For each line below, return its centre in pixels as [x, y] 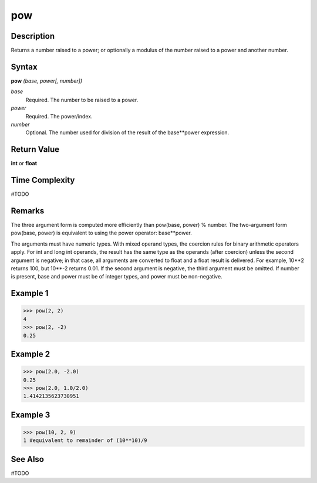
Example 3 [31, 415]
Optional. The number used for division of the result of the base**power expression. [127, 132]
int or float [24, 164]
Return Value [35, 149]
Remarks [28, 211]
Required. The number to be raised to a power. [82, 100]
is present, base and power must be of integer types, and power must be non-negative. [117, 277]
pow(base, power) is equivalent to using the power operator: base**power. [101, 233]
